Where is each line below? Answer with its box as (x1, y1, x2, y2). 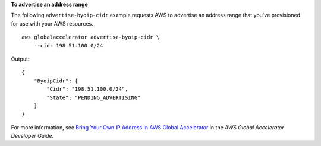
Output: (11, 55, 30, 62)
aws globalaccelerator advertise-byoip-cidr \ (21, 34, 160, 41)
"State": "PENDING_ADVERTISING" (46, 94, 141, 101)
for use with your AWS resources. (11, 20, 93, 27)
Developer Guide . (11, 132, 53, 139)
